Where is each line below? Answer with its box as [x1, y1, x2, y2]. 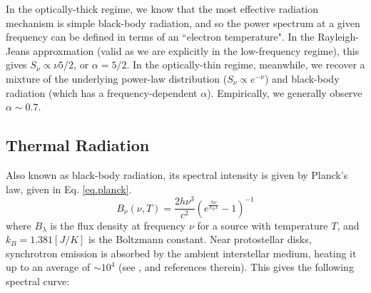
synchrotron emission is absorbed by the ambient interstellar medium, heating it [6, 245, 357, 260]
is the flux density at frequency [50, 217, 186, 232]
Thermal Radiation [6, 134, 150, 156]
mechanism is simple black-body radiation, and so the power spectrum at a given [6, 15, 360, 30]
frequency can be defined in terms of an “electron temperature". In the [6, 29, 315, 44]
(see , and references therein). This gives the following [118, 259, 354, 274]
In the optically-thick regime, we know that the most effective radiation [6, 1, 319, 16]
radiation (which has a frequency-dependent [6, 85, 198, 100]
